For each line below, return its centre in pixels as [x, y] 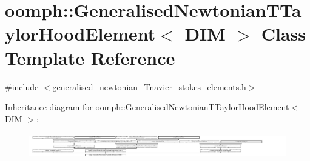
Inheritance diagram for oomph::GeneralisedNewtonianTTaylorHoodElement [147, 107]
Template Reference [90, 57]
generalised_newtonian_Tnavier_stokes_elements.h [149, 86]
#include [22, 86]
